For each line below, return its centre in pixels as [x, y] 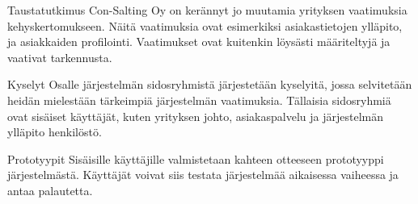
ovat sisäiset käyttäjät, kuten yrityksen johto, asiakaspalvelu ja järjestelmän [195, 116]
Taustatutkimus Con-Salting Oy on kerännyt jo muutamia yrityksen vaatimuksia [207, 10]
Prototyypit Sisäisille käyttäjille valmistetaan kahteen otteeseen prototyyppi [196, 158]
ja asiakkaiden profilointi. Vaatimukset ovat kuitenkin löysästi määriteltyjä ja [199, 42]
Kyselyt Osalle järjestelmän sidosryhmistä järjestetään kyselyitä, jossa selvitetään [210, 84]
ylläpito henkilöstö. [55, 132]
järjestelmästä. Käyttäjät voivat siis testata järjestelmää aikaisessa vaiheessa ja [203, 175]
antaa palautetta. [50, 190]
